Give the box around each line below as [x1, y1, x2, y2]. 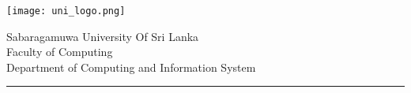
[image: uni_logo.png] [6, 6, 126, 17]
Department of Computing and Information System [6, 58, 256, 75]
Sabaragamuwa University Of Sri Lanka [6, 28, 199, 44]
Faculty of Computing [6, 43, 113, 60]
